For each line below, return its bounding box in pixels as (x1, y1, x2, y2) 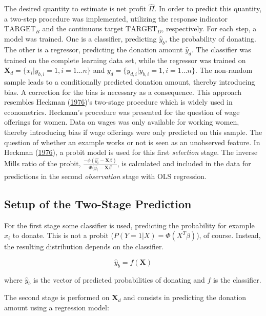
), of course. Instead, (196, 230, 261, 241)
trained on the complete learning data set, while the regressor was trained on (4, 54, 246, 65)
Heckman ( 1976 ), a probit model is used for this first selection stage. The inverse (4, 147, 258, 157)
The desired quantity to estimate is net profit (4, 3, 147, 14)
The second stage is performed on (4, 292, 110, 303)
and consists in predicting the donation (124, 292, 247, 303)
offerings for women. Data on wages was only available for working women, (4, 116, 239, 127)
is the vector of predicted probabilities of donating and (33, 274, 205, 285)
